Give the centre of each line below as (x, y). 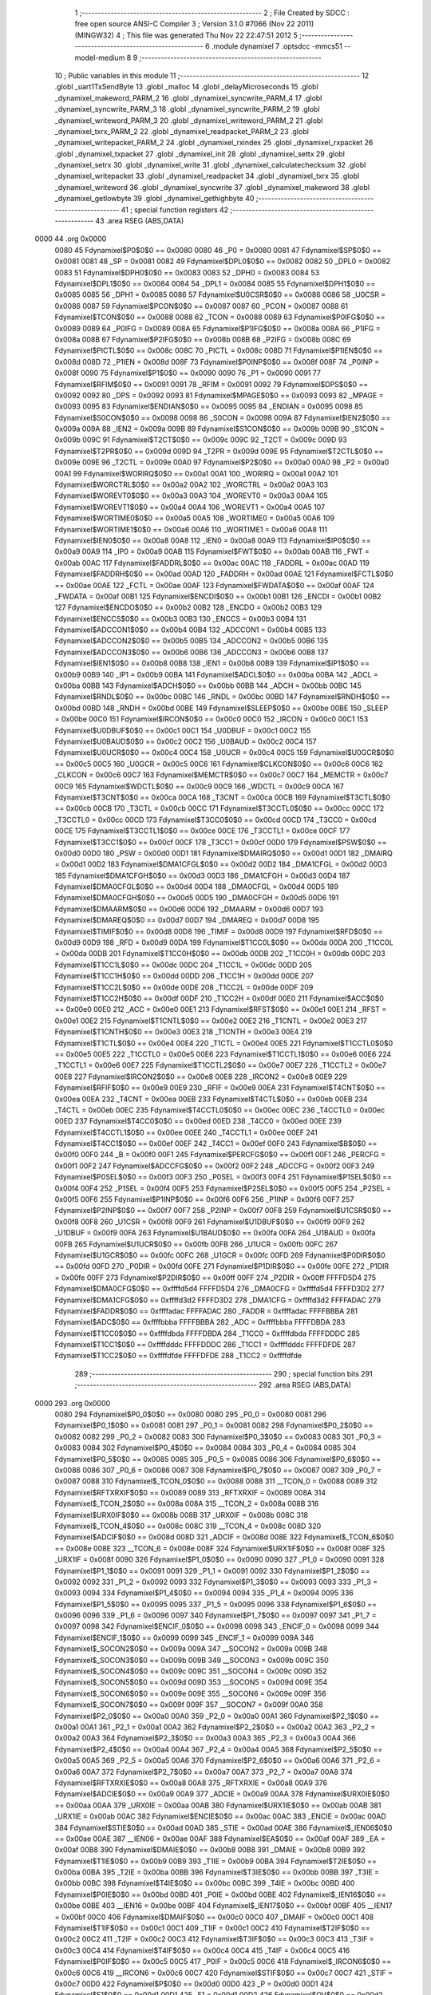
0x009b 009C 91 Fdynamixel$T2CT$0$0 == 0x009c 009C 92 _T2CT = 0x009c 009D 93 (201, 440)
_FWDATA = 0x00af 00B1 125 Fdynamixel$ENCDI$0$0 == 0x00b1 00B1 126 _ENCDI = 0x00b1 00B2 (218, 596)
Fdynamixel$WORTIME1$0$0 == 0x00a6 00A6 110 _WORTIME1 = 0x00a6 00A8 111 (191, 529)
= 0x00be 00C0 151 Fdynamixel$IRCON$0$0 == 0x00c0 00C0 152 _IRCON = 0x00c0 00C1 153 (212, 719)
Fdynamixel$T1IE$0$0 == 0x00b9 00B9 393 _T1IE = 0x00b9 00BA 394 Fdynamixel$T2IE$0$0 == (215, 1861)
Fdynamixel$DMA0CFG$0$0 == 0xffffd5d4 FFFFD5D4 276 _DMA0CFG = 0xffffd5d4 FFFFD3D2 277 (219, 1289)
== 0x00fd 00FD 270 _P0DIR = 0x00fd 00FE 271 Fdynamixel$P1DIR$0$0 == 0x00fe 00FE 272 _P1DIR (222, 1266)
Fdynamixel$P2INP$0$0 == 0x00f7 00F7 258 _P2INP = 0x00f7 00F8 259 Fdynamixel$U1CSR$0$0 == (223, 1211)
